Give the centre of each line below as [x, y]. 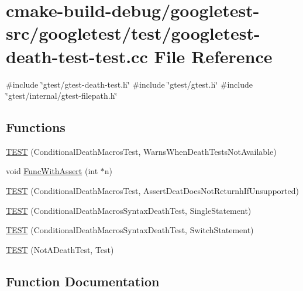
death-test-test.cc [77, 56]
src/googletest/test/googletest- [133, 33]
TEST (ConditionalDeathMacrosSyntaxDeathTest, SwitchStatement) [130, 230]
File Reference [213, 56]
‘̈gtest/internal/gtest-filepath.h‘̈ [62, 96]
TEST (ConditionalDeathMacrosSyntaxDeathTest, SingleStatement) [129, 210]
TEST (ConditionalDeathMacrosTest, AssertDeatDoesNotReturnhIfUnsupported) [152, 191]
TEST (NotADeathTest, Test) [60, 249]
